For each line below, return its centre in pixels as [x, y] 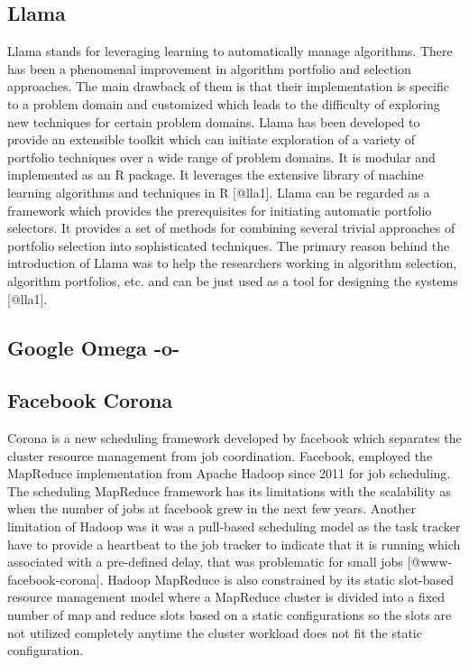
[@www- [430, 562]
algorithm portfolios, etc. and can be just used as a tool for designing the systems [233, 280]
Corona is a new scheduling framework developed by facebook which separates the [234, 438]
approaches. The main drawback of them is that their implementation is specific [229, 86]
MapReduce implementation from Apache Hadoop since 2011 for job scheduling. [229, 473]
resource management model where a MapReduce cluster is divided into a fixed [226, 597]
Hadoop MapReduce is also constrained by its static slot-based [281, 579]
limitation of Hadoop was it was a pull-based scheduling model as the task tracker [234, 526]
